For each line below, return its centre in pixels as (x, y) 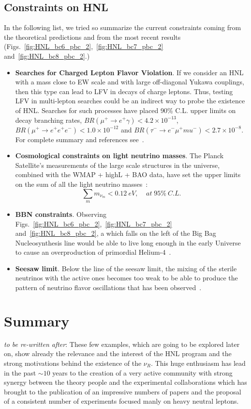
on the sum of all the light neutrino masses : (81, 184)
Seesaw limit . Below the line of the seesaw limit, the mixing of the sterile (126, 268)
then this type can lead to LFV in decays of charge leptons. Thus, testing (124, 91)
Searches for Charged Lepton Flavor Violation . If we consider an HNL (129, 72)
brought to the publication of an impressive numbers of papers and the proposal (123, 391)
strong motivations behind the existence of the (73, 363)
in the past (20, 372)
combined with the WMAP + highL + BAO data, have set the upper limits (128, 174)
